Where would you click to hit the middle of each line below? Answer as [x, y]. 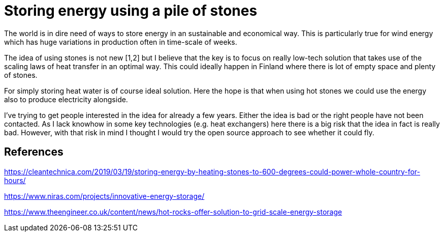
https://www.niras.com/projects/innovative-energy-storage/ [104, 196]
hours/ [15, 180]
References [34, 152]
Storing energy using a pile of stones [131, 11]
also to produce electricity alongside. [66, 99]
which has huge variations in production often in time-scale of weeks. [121, 42]
